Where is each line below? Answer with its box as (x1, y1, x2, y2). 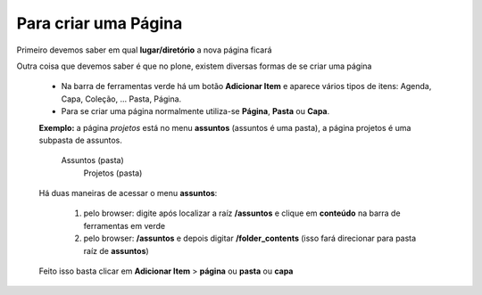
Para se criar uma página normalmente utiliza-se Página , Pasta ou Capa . (61, 106, 330, 117)
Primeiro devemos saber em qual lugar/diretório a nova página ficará (16, 45, 272, 55)
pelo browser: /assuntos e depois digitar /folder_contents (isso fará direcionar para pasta (83, 233, 417, 244)
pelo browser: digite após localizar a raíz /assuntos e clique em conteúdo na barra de (83, 208, 401, 218)
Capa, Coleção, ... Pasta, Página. (61, 94, 182, 104)
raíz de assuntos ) (83, 245, 149, 256)
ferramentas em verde (83, 220, 165, 231)
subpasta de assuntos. (38, 135, 122, 145)
